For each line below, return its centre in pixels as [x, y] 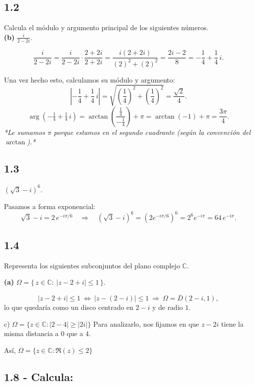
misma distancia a [31, 333]
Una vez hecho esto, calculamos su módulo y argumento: [89, 79]
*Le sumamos [24, 132]
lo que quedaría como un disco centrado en [69, 307]
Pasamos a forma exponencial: [50, 206]
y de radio [168, 307]
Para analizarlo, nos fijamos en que [146, 323]
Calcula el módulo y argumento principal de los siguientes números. [106, 27]
